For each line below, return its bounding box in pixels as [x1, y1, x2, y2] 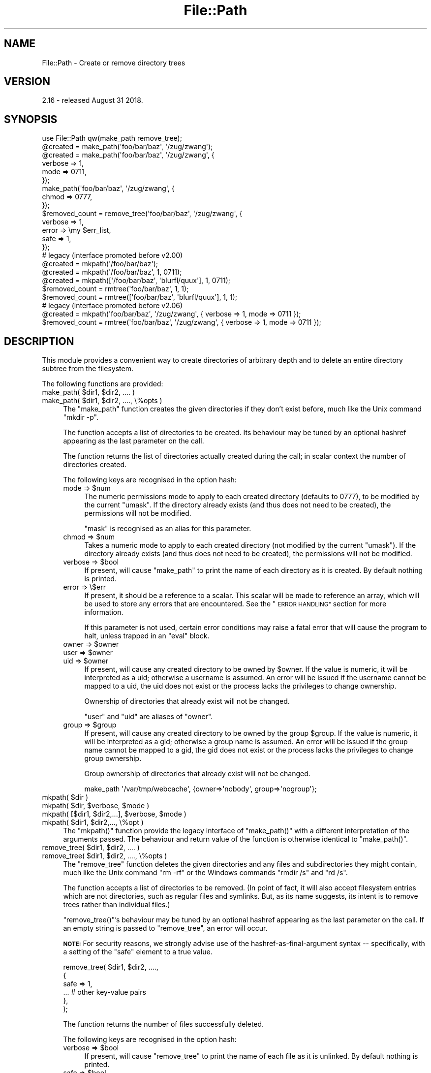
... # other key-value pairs [63, 988, 146, 997]
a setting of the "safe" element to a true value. [63, 947, 213, 956]
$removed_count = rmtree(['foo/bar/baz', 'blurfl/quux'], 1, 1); [42, 293, 238, 302]
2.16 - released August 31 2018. [42, 96, 143, 105]
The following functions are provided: [42, 379, 163, 388]
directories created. [63, 460, 127, 469]
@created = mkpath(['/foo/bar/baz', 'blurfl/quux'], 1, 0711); [42, 276, 231, 285]
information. [84, 608, 123, 617]
